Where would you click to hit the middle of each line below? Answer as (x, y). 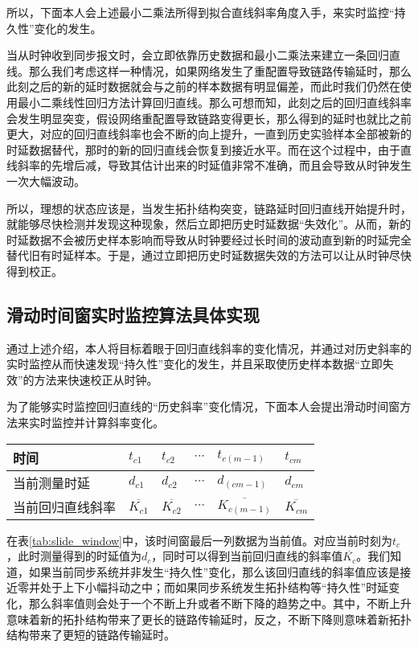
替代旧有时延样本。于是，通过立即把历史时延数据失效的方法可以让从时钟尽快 (209, 255)
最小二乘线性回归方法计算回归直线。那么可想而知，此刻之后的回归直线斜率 (214, 102)
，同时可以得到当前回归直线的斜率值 (247, 556)
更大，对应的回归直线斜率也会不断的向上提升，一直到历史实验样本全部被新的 (209, 134)
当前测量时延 (52, 482)
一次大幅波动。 (46, 180)
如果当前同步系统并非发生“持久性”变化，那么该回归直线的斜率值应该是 (214, 571)
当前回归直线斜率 (65, 507)
